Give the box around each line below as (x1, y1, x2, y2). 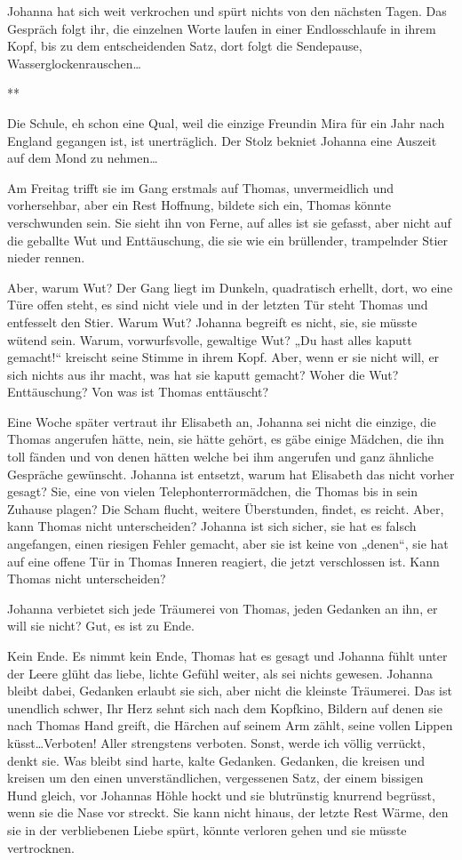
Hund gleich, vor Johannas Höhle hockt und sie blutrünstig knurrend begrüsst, (7, 785, 435, 804)
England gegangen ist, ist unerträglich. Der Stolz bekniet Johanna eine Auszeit (7, 131, 437, 149)
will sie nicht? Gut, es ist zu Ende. (7, 616, 195, 635)
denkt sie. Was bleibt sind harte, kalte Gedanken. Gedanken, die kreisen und (7, 751, 426, 769)
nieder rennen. (7, 248, 85, 267)
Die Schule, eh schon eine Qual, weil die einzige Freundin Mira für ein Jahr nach (7, 113, 445, 132)
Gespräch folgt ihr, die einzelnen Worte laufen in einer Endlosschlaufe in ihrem (7, 19, 436, 37)
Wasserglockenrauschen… (7, 53, 141, 72)
